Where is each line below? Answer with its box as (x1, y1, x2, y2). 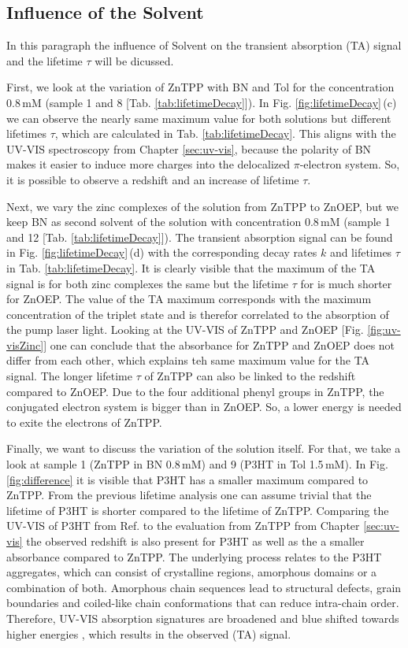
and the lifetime (6, 52, 83, 69)
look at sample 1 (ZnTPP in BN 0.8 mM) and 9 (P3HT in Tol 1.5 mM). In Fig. (6, 456, 388, 472)
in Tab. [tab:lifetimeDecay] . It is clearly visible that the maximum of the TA (6, 259, 376, 276)
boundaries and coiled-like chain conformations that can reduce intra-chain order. (6, 594, 399, 611)
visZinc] (6, 336, 44, 353)
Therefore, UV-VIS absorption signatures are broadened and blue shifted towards (6, 609, 399, 626)
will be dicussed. (95, 52, 174, 69)
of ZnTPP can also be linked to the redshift (144, 368, 356, 384)
